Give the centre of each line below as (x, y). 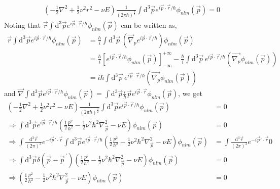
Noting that (22, 25)
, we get (190, 93)
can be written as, (149, 25)
